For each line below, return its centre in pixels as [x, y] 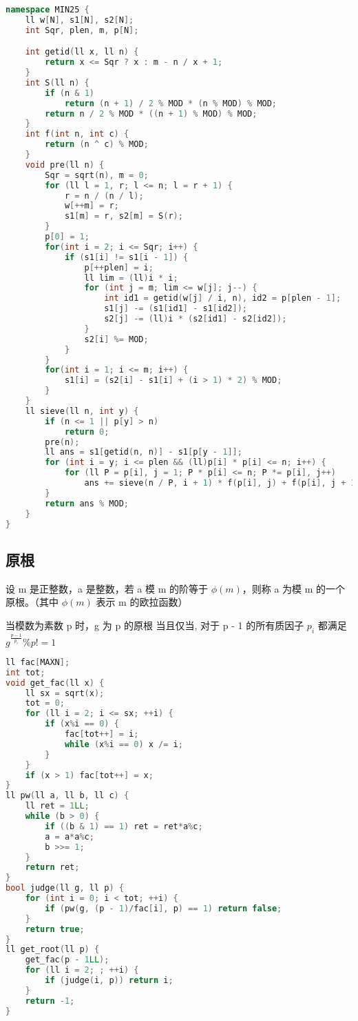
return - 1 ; [50, 1001]
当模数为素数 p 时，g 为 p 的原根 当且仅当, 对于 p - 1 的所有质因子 [155, 625]
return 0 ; [87, 432]
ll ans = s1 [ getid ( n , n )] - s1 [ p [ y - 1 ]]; [144, 452]
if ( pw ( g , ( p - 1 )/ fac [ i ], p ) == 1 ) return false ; [164, 908]
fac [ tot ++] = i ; [102, 734]
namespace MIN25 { [48, 10]
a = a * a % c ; [70, 836]
